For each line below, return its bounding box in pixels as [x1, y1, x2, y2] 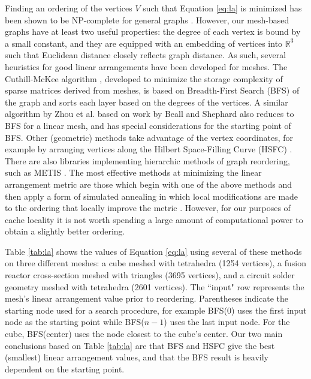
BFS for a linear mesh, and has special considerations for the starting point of [5, 119, 291, 131]
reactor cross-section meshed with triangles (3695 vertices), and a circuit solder [5, 269, 295, 281]
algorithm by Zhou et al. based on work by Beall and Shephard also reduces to [5, 107, 294, 120]
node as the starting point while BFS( [5, 315, 144, 328]
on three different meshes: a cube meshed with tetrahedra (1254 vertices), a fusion [5, 257, 306, 269]
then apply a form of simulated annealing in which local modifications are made [5, 189, 298, 202]
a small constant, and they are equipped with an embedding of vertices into [5, 37, 283, 49]
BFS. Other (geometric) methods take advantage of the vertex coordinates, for [5, 131, 293, 143]
